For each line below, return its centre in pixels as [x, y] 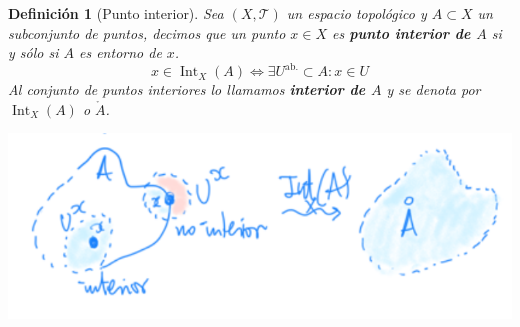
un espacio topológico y [356, 13]
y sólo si [33, 52]
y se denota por [433, 89]
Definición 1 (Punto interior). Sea [116, 13]
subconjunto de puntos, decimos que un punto [147, 32]
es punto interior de [401, 32]
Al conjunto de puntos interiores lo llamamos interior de [187, 89]
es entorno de [120, 52]
